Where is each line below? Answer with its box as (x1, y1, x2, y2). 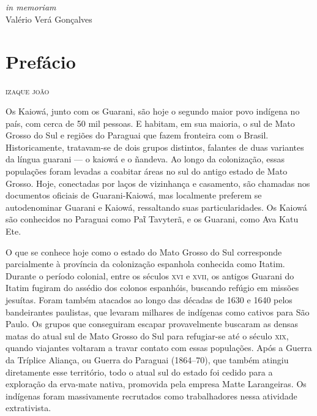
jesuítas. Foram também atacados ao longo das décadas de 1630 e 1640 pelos (6, 293, 293, 306)
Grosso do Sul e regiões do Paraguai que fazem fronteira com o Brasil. (6, 129, 269, 142)
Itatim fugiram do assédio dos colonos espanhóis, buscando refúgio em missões (6, 281, 299, 294)
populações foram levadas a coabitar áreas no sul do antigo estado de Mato (6, 165, 288, 178)
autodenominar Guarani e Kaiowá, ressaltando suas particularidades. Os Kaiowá (6, 200, 307, 213)
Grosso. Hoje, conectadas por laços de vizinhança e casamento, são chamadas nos (6, 176, 310, 189)
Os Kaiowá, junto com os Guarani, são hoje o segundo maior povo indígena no (6, 105, 300, 118)
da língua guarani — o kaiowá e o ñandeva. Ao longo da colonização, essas (6, 153, 285, 165)
